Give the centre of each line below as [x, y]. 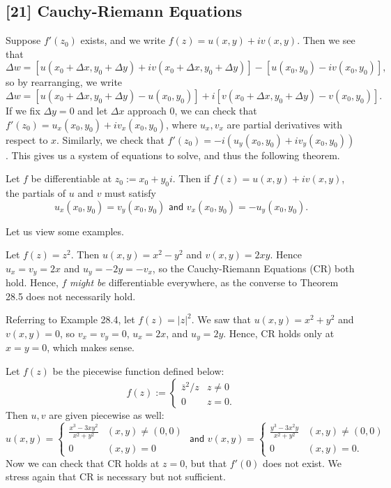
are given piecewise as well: [107, 414]
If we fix [23, 110]
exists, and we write [123, 40]
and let [93, 110]
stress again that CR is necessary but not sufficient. [116, 476]
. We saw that [221, 319]
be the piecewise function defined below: [138, 371]
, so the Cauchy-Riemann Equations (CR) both [253, 268]
